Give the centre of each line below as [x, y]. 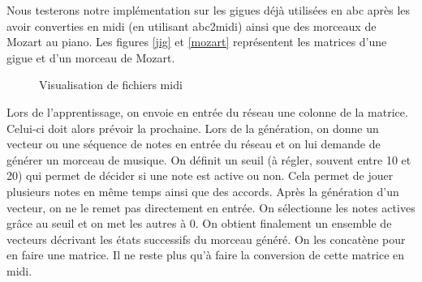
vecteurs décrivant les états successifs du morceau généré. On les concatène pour [206, 239]
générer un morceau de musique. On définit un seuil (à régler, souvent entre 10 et [209, 159]
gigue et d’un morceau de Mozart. [91, 57]
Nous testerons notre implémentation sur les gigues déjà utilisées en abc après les [209, 10]
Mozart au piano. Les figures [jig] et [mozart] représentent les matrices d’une [197, 42]
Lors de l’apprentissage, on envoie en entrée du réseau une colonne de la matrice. [207, 111]
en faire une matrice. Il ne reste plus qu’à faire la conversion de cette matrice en [206, 255]
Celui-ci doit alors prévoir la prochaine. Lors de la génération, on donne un [193, 128]
